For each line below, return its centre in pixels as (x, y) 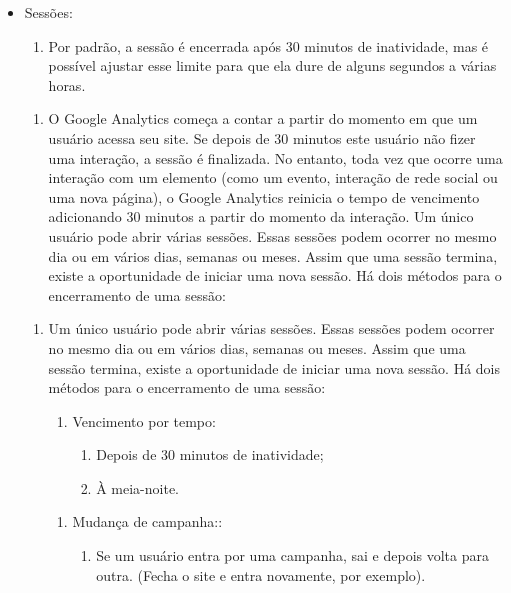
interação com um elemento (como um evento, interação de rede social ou (273, 177)
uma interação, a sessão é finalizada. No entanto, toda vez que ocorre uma (275, 157)
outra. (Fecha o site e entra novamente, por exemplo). (261, 574)
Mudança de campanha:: (147, 521)
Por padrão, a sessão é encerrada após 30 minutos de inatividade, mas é (268, 45)
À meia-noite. (138, 487)
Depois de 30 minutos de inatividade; (210, 454)
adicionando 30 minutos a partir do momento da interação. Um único (261, 216)
